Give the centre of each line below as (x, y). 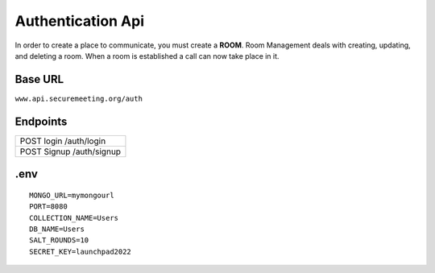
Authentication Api (80, 21)
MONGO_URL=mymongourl (72, 195)
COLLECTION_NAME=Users (74, 218)
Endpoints (41, 121)
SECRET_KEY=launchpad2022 (81, 251)
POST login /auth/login (63, 141)
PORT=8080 (48, 207)
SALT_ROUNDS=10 (59, 240)
